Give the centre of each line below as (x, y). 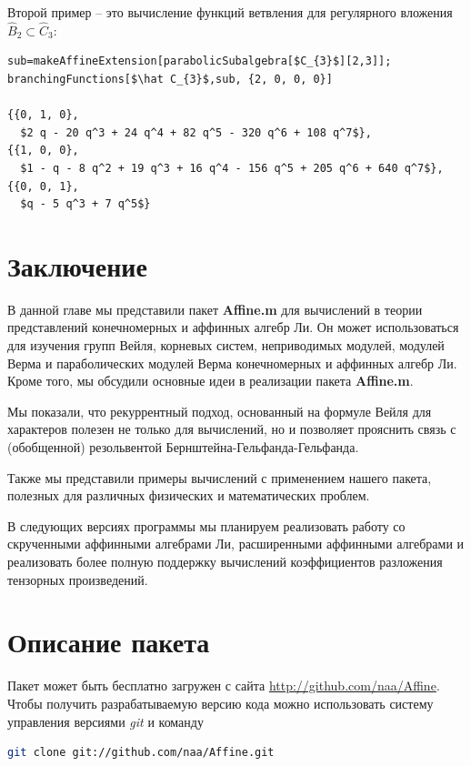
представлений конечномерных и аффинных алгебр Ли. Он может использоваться (233, 327)
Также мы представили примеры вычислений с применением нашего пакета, (220, 477)
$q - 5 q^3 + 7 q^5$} (85, 204)
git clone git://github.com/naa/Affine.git (141, 753)
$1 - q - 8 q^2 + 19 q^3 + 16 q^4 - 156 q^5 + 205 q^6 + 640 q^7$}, (232, 168)
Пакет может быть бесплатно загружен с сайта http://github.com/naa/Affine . (224, 685)
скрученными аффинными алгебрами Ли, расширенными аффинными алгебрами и (236, 544)
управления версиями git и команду (105, 721)
